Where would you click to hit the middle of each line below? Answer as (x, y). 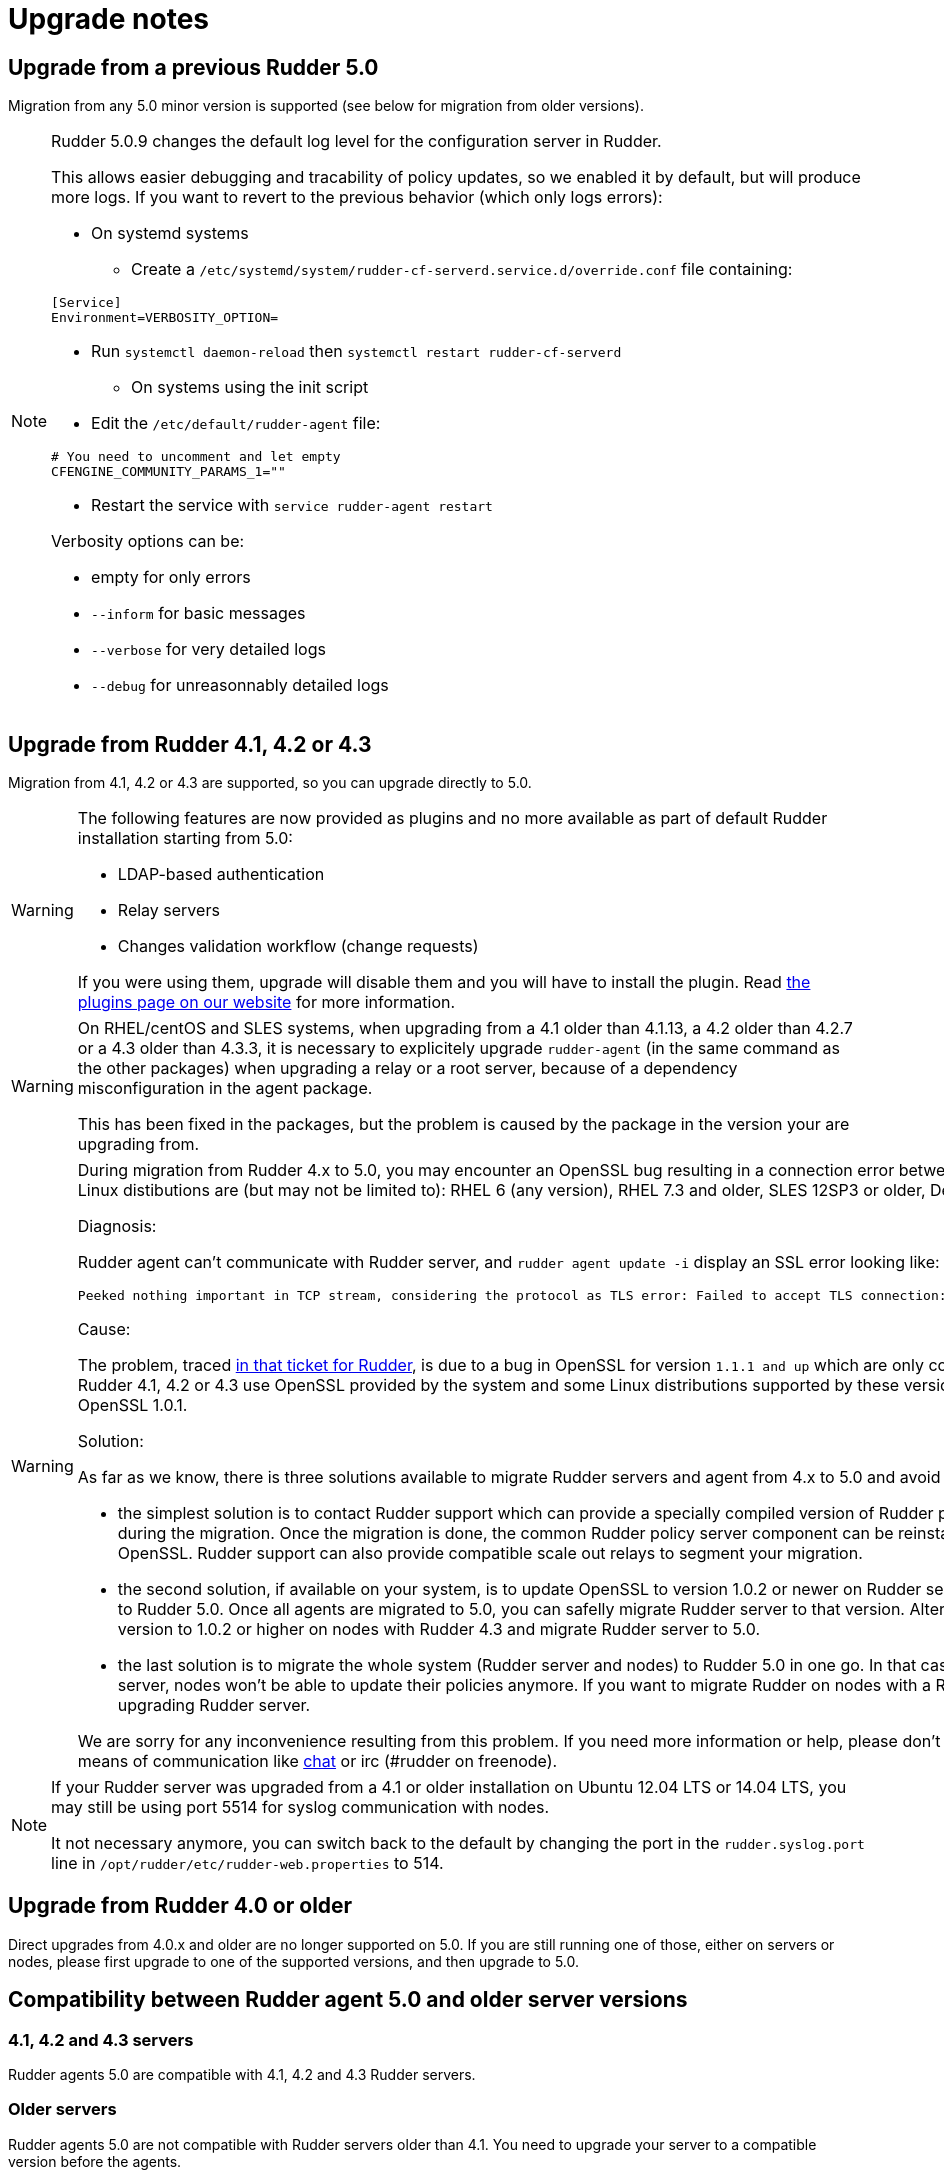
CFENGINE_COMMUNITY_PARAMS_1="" (168, 472)
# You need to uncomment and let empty (196, 457)
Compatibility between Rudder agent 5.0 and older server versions (348, 2000)
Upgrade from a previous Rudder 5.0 (193, 67)
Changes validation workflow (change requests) (298, 946)
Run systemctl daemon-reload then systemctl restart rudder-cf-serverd (356, 351)
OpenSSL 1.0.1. (132, 1405)
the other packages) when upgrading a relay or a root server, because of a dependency (407, 1068)
